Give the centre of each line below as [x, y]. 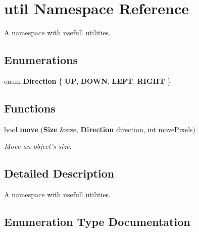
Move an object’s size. [38, 146]
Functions [30, 108]
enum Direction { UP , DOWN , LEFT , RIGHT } [88, 80]
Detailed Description [59, 173]
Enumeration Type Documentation [97, 222]
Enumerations [41, 60]
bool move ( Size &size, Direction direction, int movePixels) [100, 129]
